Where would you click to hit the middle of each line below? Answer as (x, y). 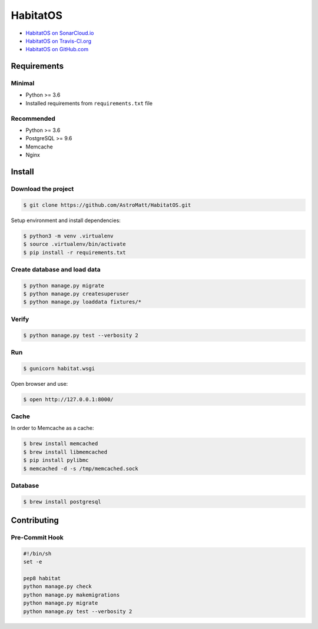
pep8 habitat (42, 578)
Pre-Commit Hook (37, 538)
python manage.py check (58, 587)
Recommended (33, 118)
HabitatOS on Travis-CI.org (58, 41)
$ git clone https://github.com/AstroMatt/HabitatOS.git (107, 205)
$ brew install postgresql (62, 501)
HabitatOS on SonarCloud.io (60, 33)
